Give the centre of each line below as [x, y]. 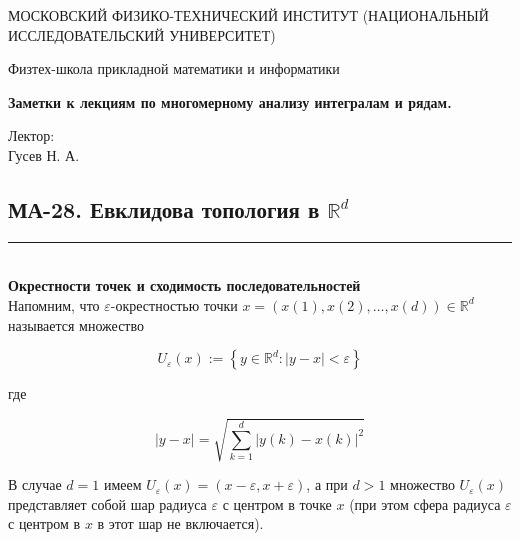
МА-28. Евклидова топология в [164, 208]
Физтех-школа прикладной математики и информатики [174, 68]
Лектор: [31, 135]
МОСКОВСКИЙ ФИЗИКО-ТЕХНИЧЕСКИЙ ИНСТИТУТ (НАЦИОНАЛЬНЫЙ [248, 15]
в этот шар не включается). [180, 523]
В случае [35, 484]
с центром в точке [277, 503]
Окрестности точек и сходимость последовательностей [184, 285]
